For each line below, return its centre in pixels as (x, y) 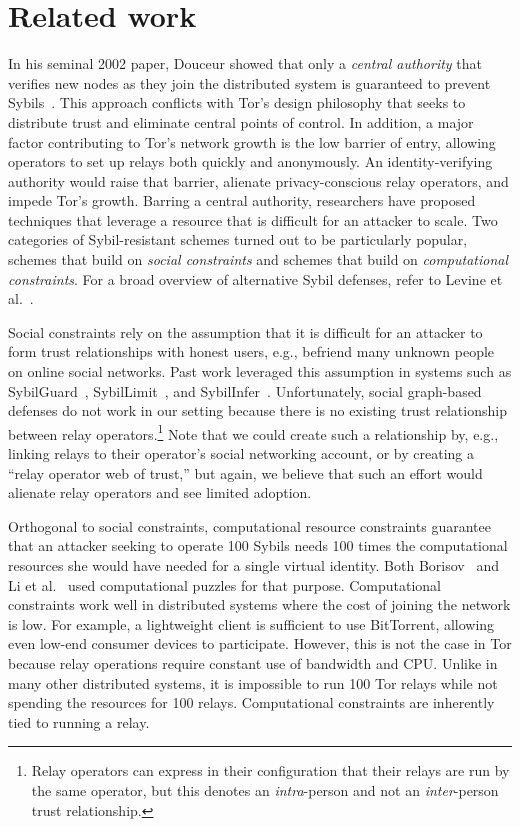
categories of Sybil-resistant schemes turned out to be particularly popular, (238, 239)
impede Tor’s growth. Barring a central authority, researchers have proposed (242, 200)
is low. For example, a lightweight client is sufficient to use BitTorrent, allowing (251, 623)
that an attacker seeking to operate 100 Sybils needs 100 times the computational (258, 545)
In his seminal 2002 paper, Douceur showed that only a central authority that (245, 63)
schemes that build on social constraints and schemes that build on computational (258, 259)
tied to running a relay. (79, 721)
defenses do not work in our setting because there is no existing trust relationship (257, 410)
